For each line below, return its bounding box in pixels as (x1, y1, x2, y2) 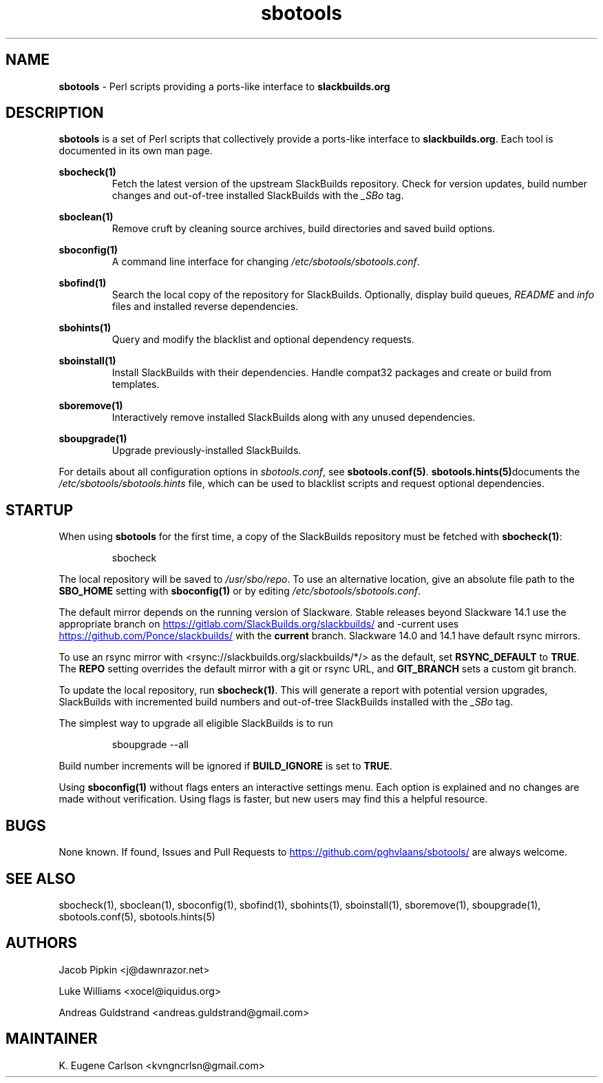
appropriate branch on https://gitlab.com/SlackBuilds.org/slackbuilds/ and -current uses (59, 618, 459, 630)
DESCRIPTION (6, 104, 104, 122)
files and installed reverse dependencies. (112, 300, 299, 313)
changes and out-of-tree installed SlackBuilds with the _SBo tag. (112, 189, 404, 202)
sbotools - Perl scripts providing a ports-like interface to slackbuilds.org (59, 80, 390, 92)
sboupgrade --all (112, 739, 189, 751)
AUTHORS (6, 934, 78, 952)
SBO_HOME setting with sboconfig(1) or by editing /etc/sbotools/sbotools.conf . (59, 585, 421, 597)
